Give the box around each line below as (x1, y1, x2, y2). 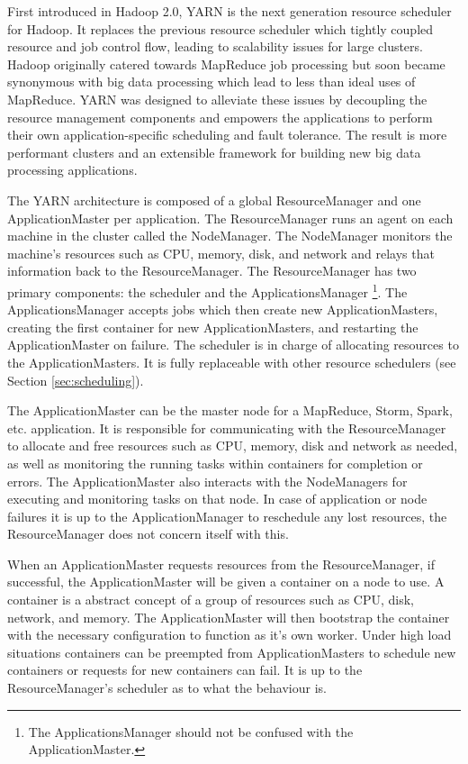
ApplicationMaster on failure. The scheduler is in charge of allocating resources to (7, 335, 459, 354)
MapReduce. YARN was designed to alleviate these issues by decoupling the (7, 89, 427, 108)
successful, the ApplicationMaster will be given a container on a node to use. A (7, 572, 445, 591)
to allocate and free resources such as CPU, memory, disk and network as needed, (7, 436, 458, 455)
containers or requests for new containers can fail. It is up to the (7, 660, 363, 679)
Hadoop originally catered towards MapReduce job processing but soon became (7, 54, 445, 73)
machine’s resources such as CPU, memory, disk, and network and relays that (7, 243, 435, 262)
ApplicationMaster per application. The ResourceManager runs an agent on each (7, 208, 454, 227)
